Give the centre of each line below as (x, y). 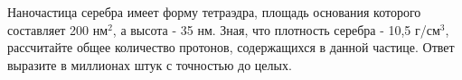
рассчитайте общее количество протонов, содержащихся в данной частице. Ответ (231, 47)
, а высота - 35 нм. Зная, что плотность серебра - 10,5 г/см (276, 29)
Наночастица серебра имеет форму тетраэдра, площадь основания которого (214, 12)
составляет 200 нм (58, 29)
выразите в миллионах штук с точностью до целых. (150, 64)
